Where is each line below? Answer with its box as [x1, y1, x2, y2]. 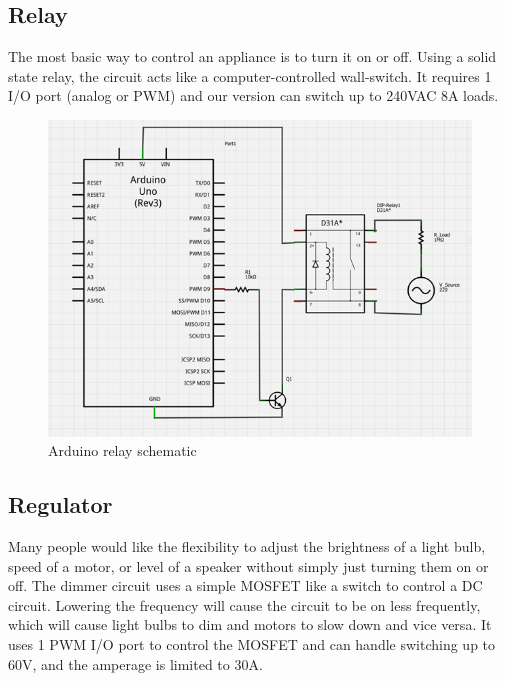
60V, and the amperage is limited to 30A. [8, 653, 263, 674]
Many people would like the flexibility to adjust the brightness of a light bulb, [8, 536, 486, 557]
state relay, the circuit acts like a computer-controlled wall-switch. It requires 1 [8, 65, 492, 86]
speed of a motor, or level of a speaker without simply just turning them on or [8, 555, 489, 576]
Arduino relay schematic [48, 440, 197, 461]
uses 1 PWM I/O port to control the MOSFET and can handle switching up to [8, 633, 496, 654]
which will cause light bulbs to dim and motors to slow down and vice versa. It [8, 614, 492, 635]
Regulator [8, 489, 113, 520]
